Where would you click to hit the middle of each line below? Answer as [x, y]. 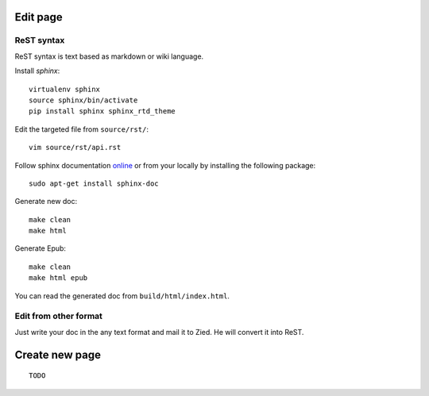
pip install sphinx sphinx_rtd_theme [102, 111]
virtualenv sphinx [65, 89]
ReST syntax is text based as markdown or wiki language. [109, 56]
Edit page [39, 17]
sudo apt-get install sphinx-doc [94, 183]
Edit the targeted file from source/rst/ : [81, 129]
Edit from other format [59, 316]
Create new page [58, 354]
